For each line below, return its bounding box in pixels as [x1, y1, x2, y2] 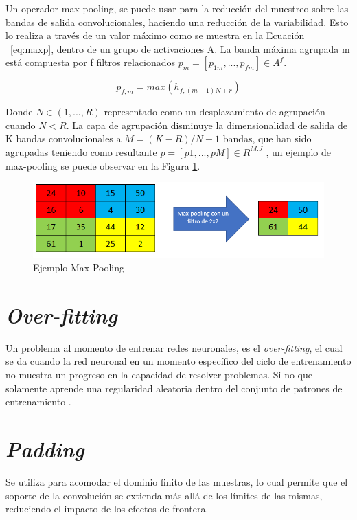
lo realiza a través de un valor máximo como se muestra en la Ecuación [5, 28, 305, 43]
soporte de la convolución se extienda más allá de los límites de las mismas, [5, 488, 323, 502]
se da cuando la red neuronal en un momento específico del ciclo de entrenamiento [5, 354, 352, 368]
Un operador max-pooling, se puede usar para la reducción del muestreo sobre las [5, 1, 349, 15]
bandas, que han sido [222, 131, 312, 146]
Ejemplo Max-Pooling [33, 260, 125, 275]
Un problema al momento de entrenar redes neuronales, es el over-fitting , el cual [5, 340, 343, 354]
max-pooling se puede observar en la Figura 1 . [5, 158, 200, 172]
